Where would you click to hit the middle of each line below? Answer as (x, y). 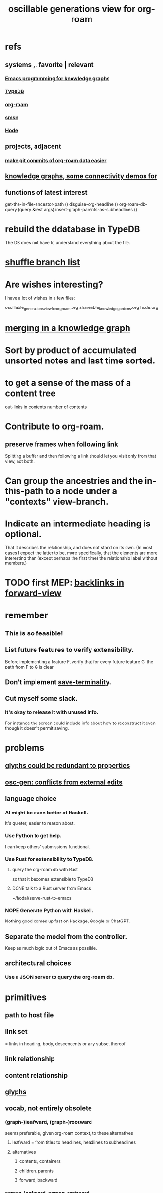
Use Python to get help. (33, 836)
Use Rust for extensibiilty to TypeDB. (49, 859)
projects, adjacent (33, 146)
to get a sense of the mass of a (68, 383)
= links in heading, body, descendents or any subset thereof (65, 1043)
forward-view (33, 593)
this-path (24, 491)
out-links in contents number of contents (46, 407)
